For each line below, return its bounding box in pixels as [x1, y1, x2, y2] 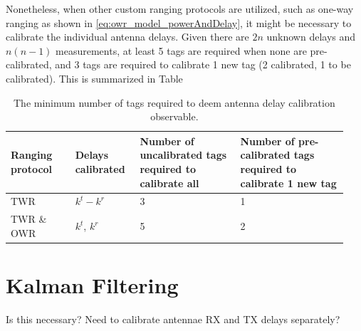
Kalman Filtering [6, 270, 179, 300]
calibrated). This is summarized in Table [6, 70, 183, 85]
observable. [150, 109, 199, 124]
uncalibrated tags [140, 147, 227, 162]
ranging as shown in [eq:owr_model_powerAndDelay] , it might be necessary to [6, 15, 352, 30]
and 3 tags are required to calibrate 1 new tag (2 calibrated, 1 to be [55, 57, 351, 72]
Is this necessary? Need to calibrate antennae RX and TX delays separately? [6, 312, 340, 327]
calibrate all [140, 175, 199, 190]
